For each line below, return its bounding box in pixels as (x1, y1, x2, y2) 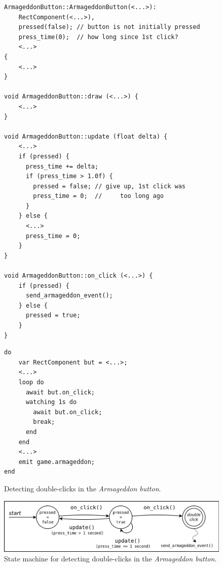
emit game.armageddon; (18, 458, 95, 465)
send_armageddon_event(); (25, 292, 113, 299)
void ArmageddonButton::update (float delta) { (4, 132, 168, 140)
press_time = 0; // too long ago (33, 192, 164, 200)
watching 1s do (25, 398, 77, 406)
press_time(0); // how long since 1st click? (18, 33, 178, 41)
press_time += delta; (25, 162, 99, 170)
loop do (18, 378, 44, 386)
